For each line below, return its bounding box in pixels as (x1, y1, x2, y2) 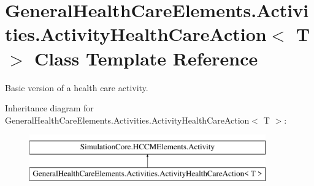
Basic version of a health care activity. (5, 81, 148, 94)
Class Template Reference (34, 45, 258, 70)
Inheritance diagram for (5, 102, 94, 114)
